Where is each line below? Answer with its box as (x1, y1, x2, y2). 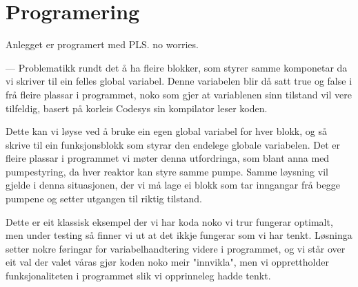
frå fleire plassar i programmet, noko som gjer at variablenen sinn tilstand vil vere (6, 87, 352, 101)
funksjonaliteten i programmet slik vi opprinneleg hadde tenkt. (6, 268, 271, 283)
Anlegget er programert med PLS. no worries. (6, 37, 199, 52)
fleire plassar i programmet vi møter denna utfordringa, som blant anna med (6, 151, 330, 165)
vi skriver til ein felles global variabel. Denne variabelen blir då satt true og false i (6, 74, 352, 88)
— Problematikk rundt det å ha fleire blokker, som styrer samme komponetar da (6, 60, 348, 74)
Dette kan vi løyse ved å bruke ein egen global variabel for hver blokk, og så (6, 124, 327, 138)
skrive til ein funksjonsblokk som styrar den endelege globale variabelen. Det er (6, 137, 340, 151)
